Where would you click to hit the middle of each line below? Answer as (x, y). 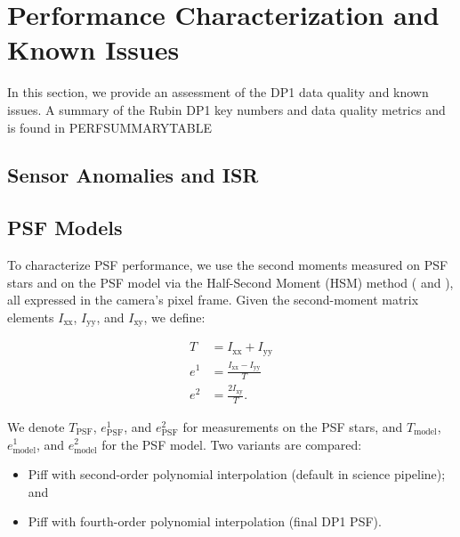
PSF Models (65, 228)
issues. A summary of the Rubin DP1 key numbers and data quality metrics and (226, 109)
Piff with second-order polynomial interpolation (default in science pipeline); (237, 474)
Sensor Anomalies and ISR (133, 175)
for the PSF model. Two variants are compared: (232, 444)
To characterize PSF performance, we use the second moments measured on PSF (228, 265)
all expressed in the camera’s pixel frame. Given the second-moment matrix (213, 300)
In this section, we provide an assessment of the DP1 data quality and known (218, 92)
